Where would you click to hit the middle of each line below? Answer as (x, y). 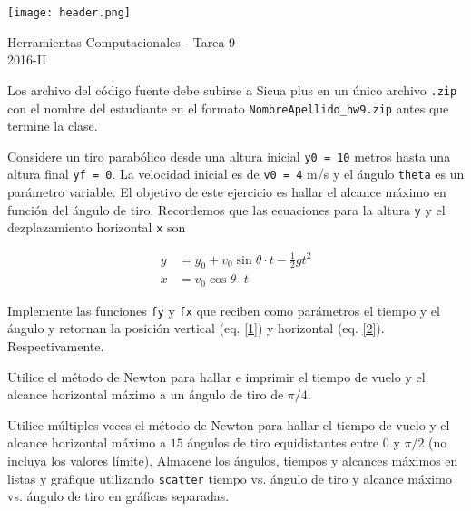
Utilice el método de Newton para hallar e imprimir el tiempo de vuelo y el (216, 376)
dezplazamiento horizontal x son (97, 227)
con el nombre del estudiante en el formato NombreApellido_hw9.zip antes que (228, 108)
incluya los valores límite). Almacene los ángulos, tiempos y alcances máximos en (233, 461)
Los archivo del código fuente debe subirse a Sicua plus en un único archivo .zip (232, 89)
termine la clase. (53, 126)
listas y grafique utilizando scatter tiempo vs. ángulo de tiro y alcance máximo (230, 478)
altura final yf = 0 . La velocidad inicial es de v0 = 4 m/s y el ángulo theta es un (236, 174)
